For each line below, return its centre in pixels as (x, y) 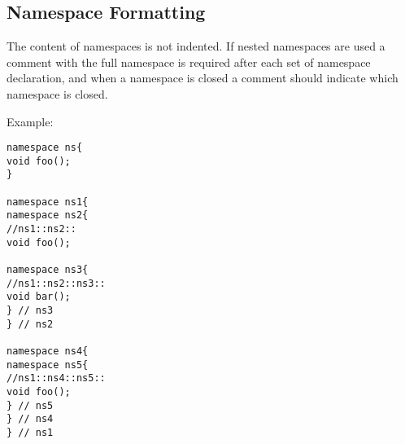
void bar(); (39, 297)
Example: (30, 121)
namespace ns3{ (48, 270)
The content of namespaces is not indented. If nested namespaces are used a (196, 46)
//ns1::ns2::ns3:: (56, 283)
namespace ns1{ (48, 202)
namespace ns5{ (48, 365)
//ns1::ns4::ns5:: (56, 378)
